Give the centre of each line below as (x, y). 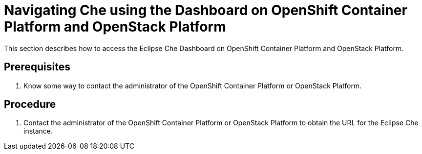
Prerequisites (37, 67)
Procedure (30, 104)
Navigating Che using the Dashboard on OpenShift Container (206, 10)
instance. (38, 131)
